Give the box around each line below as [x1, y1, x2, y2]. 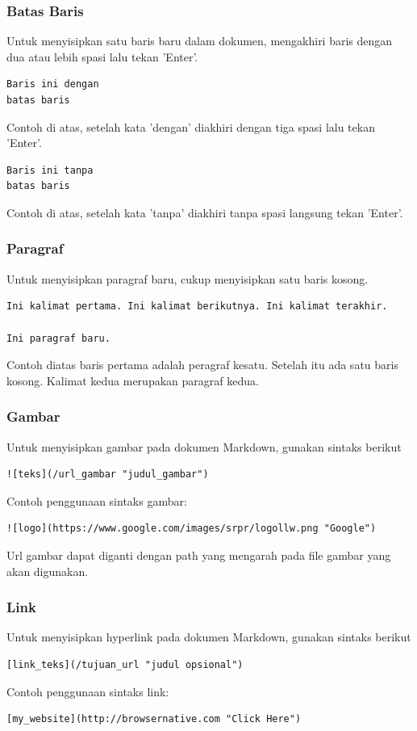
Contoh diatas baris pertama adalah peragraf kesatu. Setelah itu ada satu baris [6, 356, 398, 373]
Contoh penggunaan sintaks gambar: [6, 492, 187, 509]
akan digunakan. [6, 562, 89, 579]
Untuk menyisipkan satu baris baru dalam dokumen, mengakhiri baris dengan [6, 32, 393, 49]
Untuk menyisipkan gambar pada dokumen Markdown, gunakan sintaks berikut [6, 438, 402, 455]
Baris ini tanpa [6, 164, 94, 176]
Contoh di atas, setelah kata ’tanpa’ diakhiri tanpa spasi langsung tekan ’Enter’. [6, 204, 403, 221]
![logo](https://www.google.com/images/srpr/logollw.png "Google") [6, 523, 377, 535]
